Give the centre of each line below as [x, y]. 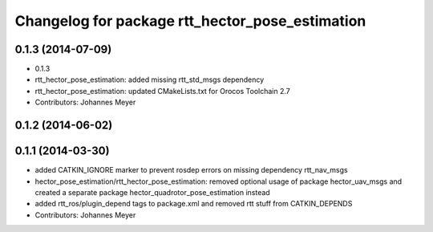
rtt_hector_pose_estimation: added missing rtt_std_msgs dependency [150, 79]
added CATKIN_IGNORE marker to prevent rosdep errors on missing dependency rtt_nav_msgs [191, 170]
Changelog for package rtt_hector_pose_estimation [190, 21]
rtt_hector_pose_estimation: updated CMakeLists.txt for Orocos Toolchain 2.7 [162, 91]
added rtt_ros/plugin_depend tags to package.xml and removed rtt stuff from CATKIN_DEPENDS [194, 204]
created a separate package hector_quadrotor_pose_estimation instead [152, 192]
